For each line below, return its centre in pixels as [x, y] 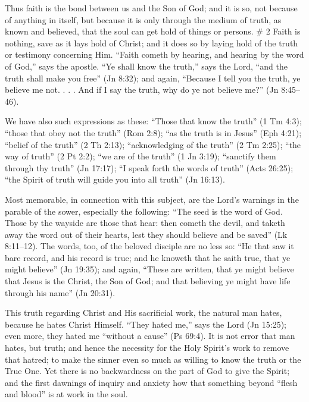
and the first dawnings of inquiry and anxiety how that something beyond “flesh [151, 382]
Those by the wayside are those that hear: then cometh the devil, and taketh [145, 223]
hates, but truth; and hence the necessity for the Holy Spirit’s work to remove [147, 348]
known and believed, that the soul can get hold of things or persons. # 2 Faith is [153, 31]
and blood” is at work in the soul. [66, 394]
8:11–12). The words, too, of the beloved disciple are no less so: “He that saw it [149, 246]
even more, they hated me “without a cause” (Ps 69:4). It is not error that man [150, 336]
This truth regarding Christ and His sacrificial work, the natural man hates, [143, 313]
